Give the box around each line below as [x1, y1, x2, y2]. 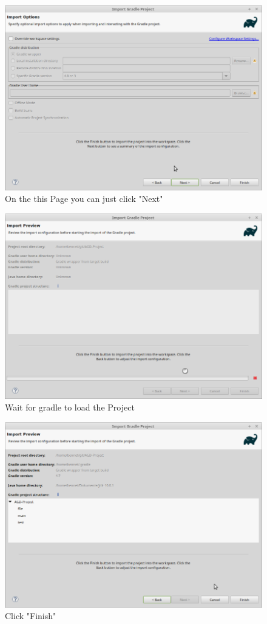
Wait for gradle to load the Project [5, 401, 135, 414]
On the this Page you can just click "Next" [5, 192, 163, 205]
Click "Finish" [5, 609, 56, 622]
